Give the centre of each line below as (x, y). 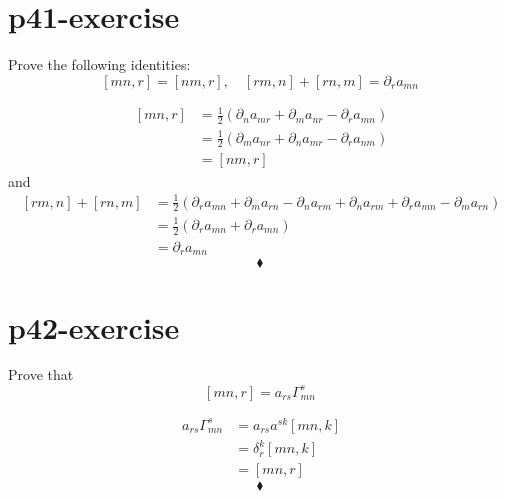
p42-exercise (94, 326)
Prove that (41, 374)
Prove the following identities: (99, 64)
